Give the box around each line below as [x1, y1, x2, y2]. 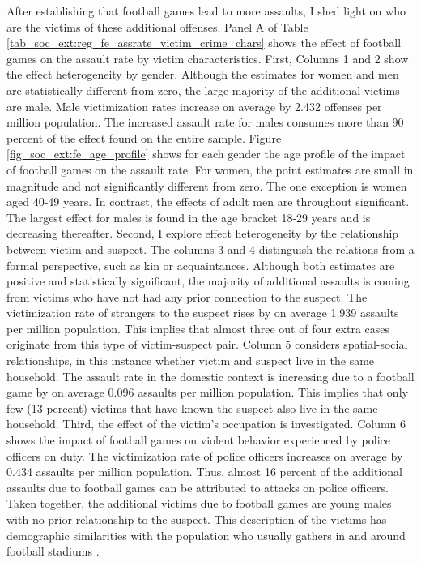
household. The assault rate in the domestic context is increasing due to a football [6, 367, 415, 384]
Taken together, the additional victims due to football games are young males [6, 495, 392, 512]
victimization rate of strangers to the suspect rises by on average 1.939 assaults [6, 304, 399, 321]
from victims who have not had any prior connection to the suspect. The [6, 288, 368, 305]
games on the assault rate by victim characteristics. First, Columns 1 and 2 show [6, 49, 409, 66]
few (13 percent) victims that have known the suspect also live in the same [6, 399, 378, 416]
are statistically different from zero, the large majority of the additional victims [6, 81, 400, 98]
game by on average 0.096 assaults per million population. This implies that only [6, 384, 408, 401]
